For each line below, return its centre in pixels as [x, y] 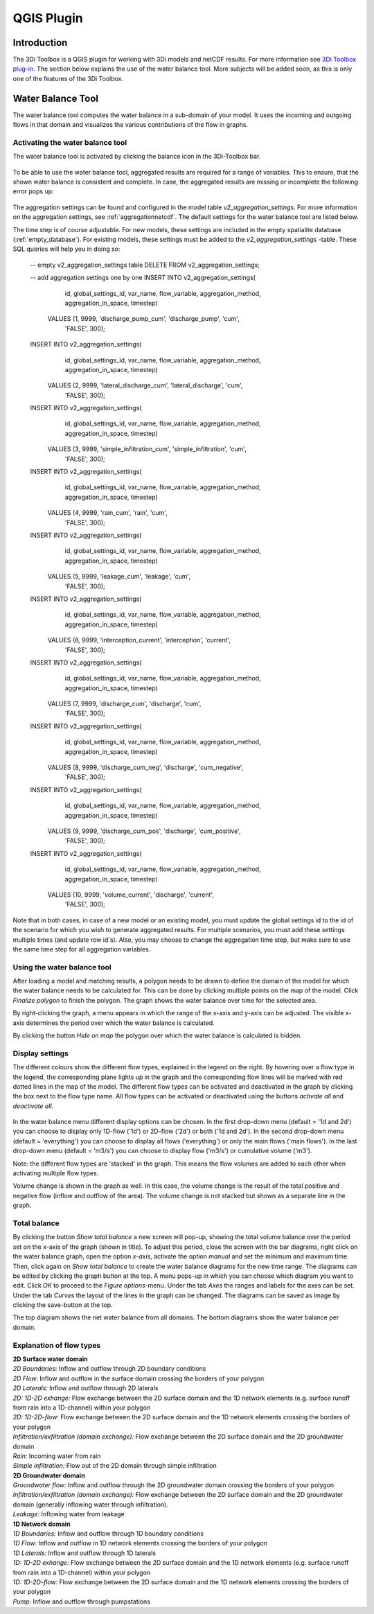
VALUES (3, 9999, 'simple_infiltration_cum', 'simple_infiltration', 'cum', [147, 449]
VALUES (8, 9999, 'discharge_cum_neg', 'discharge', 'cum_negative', [145, 767]
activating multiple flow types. [56, 1173]
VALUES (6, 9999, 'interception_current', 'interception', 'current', [139, 640]
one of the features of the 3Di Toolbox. [68, 78]
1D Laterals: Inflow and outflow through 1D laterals [84, 1553]
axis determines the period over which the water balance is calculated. [114, 1023]
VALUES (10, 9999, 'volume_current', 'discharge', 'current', [131, 895]
